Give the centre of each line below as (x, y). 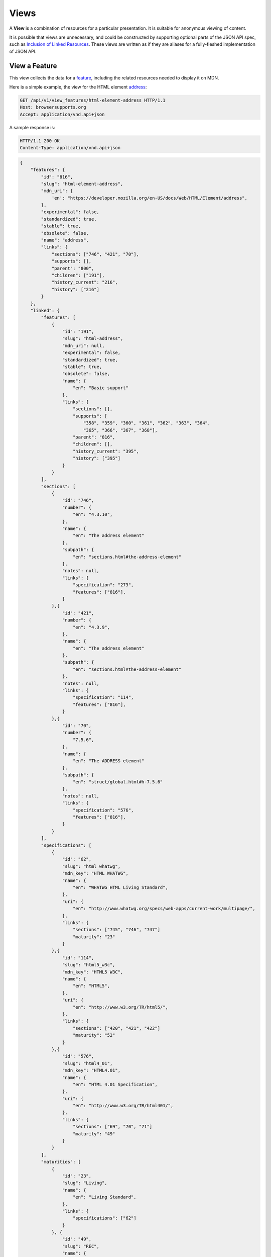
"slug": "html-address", (93, 339)
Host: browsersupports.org (53, 107)
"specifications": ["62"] (105, 1218)
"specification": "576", (103, 810)
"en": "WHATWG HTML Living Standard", (120, 887)
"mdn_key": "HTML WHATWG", (95, 873)
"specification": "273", (103, 585)
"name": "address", (65, 240)
